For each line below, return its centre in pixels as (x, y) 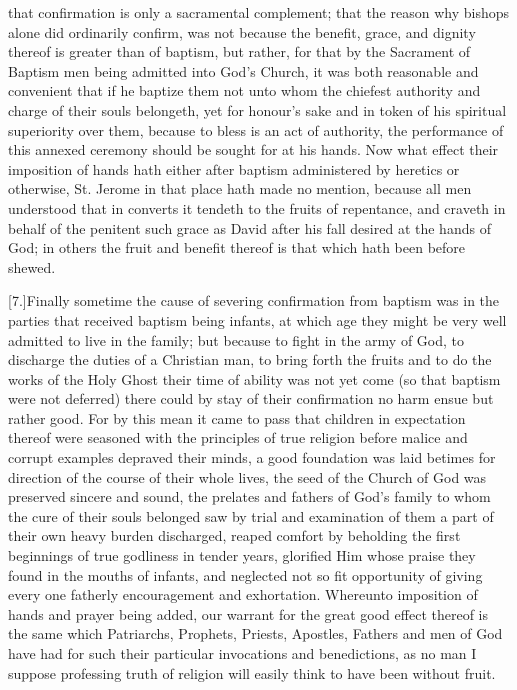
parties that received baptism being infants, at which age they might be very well (257, 319)
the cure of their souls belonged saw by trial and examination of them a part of (251, 515)
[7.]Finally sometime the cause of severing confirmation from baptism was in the (254, 300)
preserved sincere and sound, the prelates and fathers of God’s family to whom (249, 496)
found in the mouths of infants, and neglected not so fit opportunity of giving (245, 574)
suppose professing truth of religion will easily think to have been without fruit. (252, 672)
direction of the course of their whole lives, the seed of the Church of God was (247, 476)
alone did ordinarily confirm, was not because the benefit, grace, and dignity (242, 31)
